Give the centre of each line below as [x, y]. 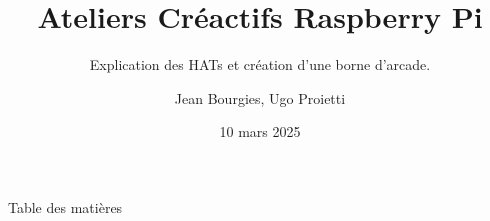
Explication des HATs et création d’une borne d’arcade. [260, 64]
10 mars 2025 [260, 131]
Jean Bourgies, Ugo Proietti [260, 97]
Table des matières [65, 206]
